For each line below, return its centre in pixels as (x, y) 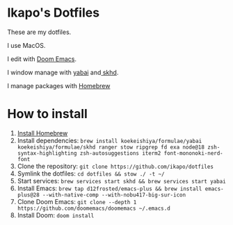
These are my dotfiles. (39, 32)
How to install (48, 114)
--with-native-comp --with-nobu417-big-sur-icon (114, 195)
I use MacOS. (26, 45)
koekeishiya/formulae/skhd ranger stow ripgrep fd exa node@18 (111, 147)
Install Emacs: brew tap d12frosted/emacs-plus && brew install (110, 188)
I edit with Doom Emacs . (42, 59)
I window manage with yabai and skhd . (63, 72)
